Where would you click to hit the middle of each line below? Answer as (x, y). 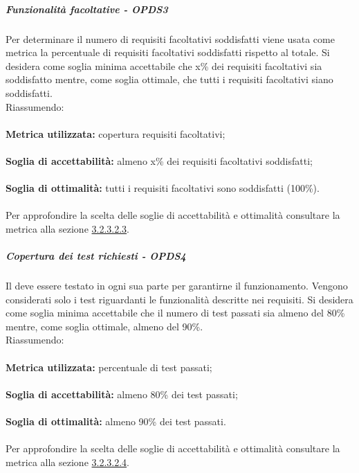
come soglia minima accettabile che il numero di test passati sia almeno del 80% (175, 313)
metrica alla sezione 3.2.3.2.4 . (68, 462)
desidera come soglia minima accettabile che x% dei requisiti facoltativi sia (164, 65)
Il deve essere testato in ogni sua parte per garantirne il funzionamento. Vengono (177, 286)
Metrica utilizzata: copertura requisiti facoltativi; (116, 133)
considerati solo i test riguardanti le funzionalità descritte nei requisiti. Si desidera (179, 299)
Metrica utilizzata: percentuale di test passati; (109, 367)
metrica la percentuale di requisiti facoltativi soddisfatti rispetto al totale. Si (168, 52)
